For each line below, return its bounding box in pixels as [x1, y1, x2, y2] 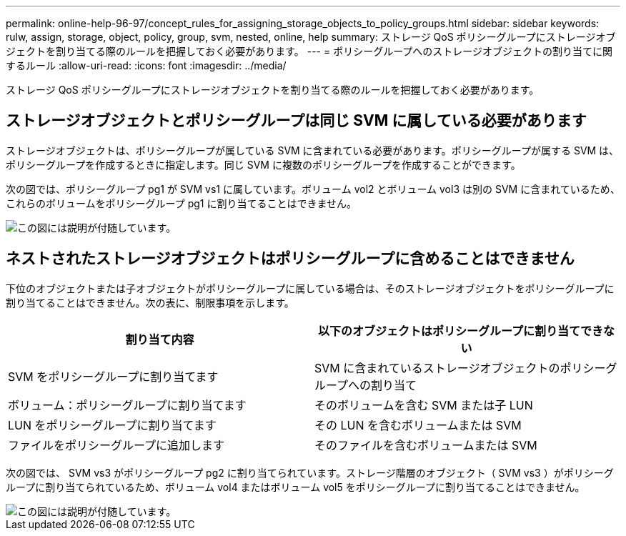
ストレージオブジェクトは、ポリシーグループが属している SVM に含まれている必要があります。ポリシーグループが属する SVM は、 [6, 144, 620, 157]
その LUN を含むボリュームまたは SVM [314, 417, 522, 432]
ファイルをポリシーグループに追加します [8, 437, 225, 452]
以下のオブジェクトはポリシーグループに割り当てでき [317, 323, 604, 338]
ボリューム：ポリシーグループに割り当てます [8, 397, 247, 412]
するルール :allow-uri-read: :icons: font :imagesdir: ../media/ [6, 59, 287, 71]
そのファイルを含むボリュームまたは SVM [314, 437, 537, 452]
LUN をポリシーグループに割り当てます [8, 417, 217, 432]
